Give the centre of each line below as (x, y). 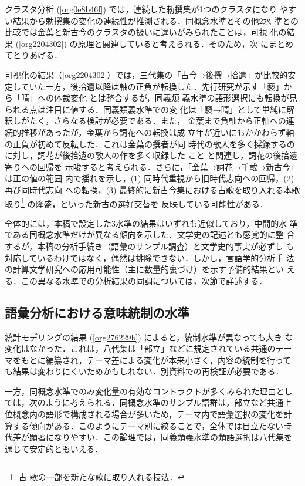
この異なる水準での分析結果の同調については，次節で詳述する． (144, 280)
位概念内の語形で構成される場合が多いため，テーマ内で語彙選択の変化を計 (148, 414)
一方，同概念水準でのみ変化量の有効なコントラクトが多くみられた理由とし (149, 391)
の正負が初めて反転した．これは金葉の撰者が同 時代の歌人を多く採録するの (150, 144)
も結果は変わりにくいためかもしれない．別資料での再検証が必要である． (144, 371)
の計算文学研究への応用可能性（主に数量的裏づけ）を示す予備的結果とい (144, 269)
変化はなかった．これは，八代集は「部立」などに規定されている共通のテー (148, 348)
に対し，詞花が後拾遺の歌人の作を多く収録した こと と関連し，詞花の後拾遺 (151, 155)
